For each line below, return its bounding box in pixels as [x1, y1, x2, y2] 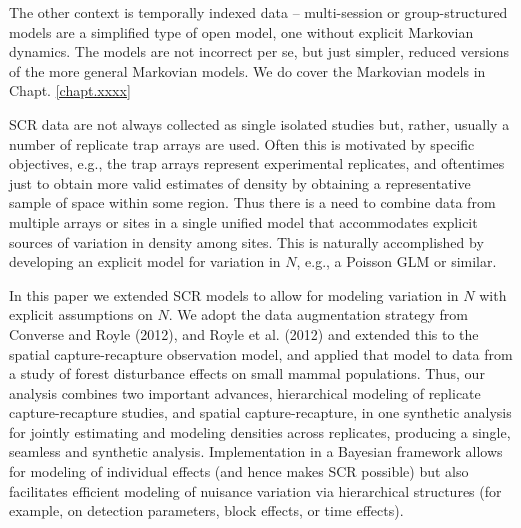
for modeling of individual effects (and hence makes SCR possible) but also [9, 461, 469, 482]
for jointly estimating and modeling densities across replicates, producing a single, [9, 421, 511, 442]
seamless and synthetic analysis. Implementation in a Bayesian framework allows [9, 441, 503, 462]
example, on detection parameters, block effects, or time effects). [9, 500, 404, 521]
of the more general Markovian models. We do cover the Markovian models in [9, 60, 486, 81]
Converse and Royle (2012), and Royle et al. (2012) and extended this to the [9, 323, 479, 344]
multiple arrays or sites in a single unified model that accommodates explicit [9, 211, 478, 232]
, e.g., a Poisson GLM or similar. [296, 251, 497, 272]
